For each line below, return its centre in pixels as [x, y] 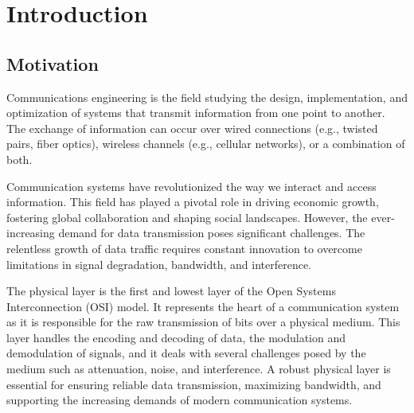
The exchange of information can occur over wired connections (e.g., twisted [192, 128]
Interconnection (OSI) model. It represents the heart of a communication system [203, 306]
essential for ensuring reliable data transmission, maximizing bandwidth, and [194, 384]
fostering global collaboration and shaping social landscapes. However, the [187, 217]
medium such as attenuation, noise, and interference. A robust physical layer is [199, 369]
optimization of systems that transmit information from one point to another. [196, 113]
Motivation [53, 63]
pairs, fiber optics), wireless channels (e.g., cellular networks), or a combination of [206, 144]
